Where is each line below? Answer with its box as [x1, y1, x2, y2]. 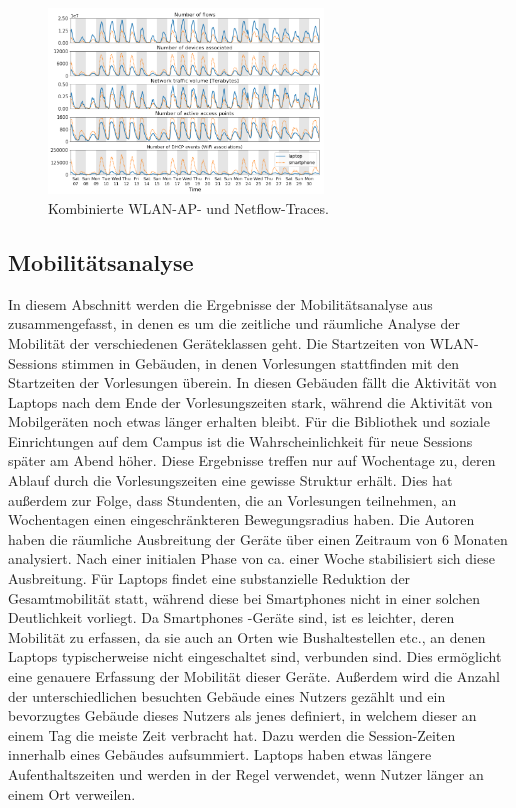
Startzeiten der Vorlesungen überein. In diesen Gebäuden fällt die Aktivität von [8, 372, 497, 393]
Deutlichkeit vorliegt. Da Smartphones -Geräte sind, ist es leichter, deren [8, 607, 455, 628]
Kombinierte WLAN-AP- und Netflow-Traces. [48, 197, 329, 218]
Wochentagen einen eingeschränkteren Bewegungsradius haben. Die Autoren [8, 509, 475, 530]
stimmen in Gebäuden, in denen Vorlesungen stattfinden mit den [61, 352, 459, 373]
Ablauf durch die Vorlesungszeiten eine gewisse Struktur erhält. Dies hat [8, 470, 453, 491]
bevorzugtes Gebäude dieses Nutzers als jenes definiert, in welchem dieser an [8, 705, 477, 726]
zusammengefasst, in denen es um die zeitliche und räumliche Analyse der [8, 313, 460, 334]
